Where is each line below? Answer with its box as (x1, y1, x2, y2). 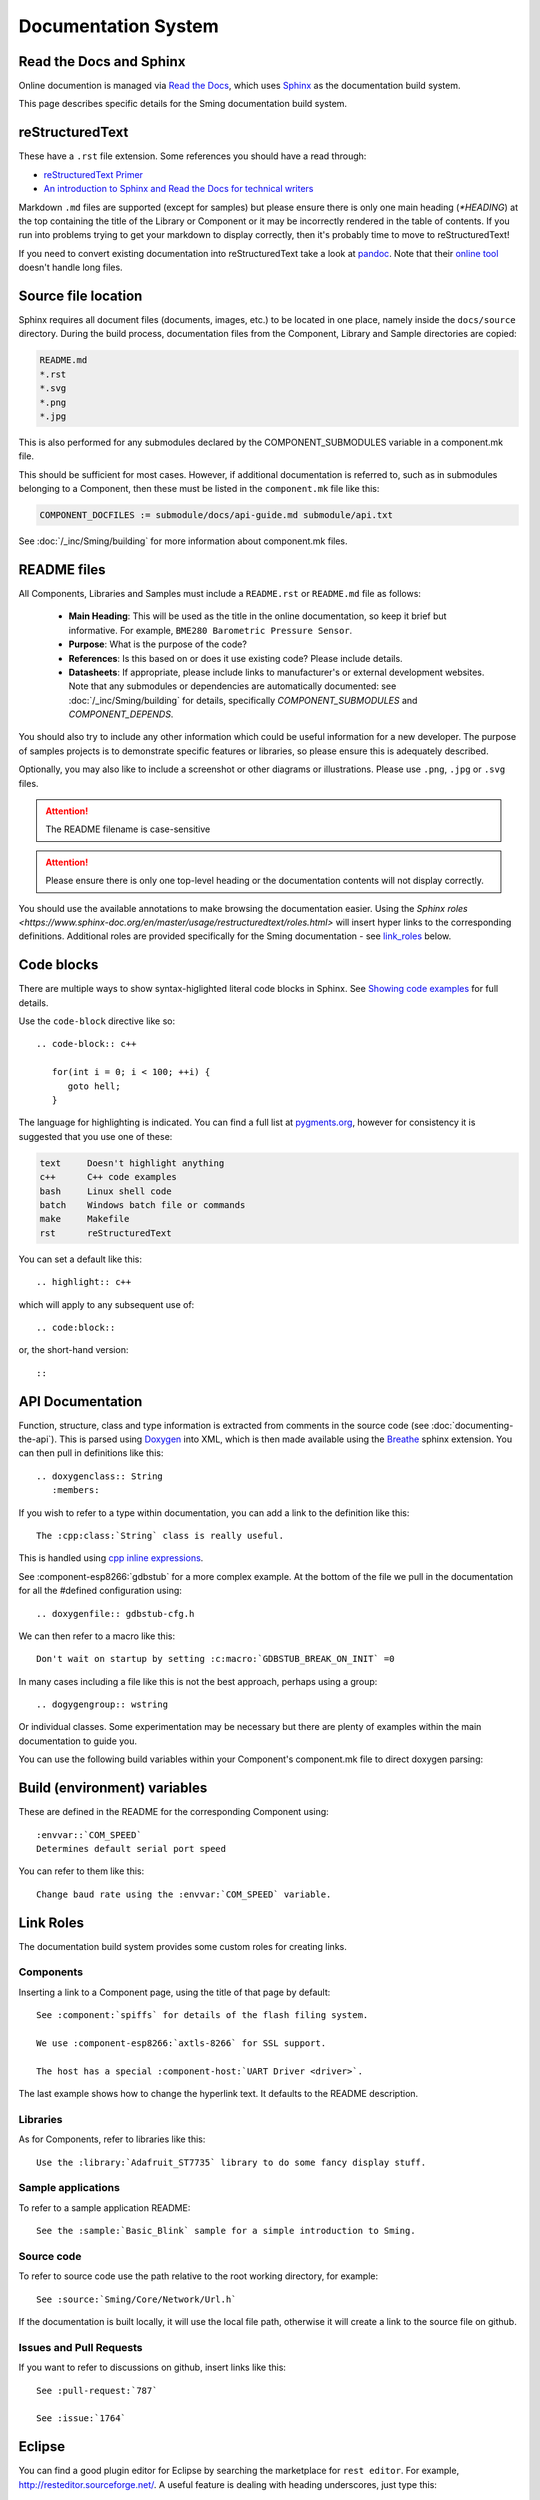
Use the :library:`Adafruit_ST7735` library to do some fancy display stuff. (36, 2156, 427, 2168)
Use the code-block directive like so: (18, 1015, 176, 1027)
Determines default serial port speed (36, 1843, 227, 1854)
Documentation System (18, 15, 219, 37)
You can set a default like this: (18, 1253, 142, 1265)
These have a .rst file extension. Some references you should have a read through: (18, 150, 367, 162)
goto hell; (67, 1080, 121, 1092)
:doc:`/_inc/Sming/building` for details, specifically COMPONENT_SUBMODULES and (68, 694, 418, 706)
